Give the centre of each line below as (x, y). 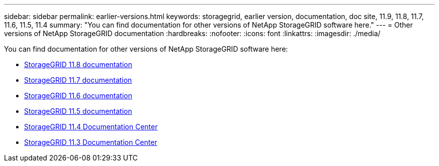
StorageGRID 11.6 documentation (78, 96)
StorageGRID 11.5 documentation (78, 111)
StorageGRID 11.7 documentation (78, 80)
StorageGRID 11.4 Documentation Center (91, 127)
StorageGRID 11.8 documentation (78, 64)
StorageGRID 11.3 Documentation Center (91, 142)
